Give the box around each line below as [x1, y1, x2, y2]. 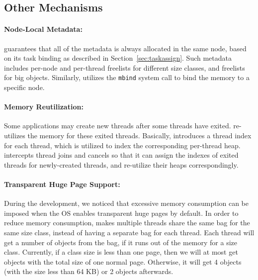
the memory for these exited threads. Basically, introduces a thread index [27, 130, 252, 140]
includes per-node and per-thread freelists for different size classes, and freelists [4, 62, 245, 73]
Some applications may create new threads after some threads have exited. [4, 120, 231, 131]
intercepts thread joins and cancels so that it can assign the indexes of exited [4, 150, 239, 160]
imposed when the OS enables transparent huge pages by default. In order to [4, 207, 239, 218]
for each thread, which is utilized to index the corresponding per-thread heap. [4, 140, 241, 150]
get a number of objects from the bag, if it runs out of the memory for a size [4, 237, 238, 247]
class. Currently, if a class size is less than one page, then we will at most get [4, 247, 238, 257]
